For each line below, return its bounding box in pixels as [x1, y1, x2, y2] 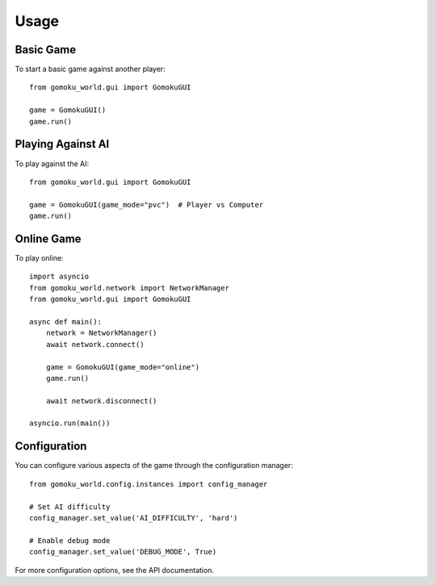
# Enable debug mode [29, 536, 111, 545]
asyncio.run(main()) [29, 419, 111, 428]
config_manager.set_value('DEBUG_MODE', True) [29, 547, 217, 557]
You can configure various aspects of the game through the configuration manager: [15, 461, 294, 470]
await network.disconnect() [45, 396, 157, 405]
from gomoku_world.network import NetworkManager [29, 283, 230, 292]
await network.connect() [45, 340, 145, 349]
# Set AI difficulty [29, 502, 111, 512]
